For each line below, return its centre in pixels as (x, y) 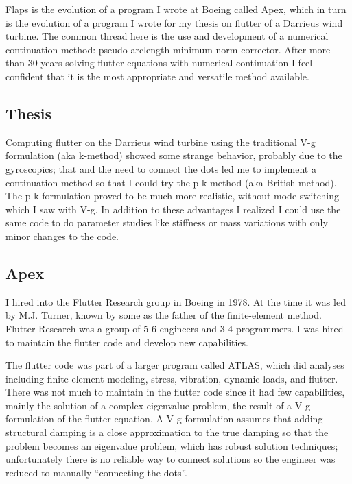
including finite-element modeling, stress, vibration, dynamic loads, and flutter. (172, 378)
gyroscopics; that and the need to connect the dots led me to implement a (161, 168)
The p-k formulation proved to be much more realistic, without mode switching (173, 196)
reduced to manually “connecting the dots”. (96, 472)
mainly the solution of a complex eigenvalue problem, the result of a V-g (158, 405)
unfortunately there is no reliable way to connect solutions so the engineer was (171, 459)
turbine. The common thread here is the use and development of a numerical (167, 36)
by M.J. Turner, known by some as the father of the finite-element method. (164, 315)
